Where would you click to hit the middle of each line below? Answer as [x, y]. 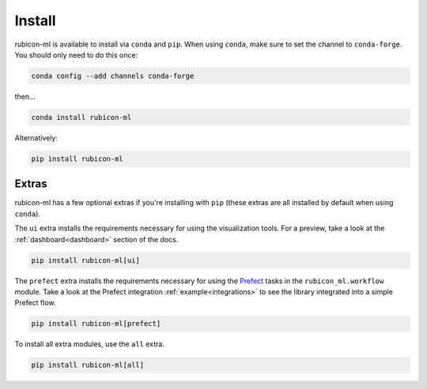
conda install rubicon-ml [81, 117]
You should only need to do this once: [76, 54]
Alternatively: [36, 137]
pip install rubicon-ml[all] [88, 365]
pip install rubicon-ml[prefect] [96, 324]
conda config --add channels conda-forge [113, 76]
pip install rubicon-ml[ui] [85, 260]
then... [25, 96]
